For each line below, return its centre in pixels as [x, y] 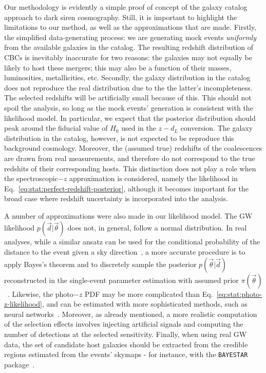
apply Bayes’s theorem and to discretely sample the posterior [100, 264]
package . [20, 364]
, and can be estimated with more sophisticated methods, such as [145, 304]
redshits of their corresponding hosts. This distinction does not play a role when [130, 168]
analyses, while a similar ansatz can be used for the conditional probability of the [132, 242]
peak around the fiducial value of [56, 128]
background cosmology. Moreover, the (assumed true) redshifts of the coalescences [133, 148]
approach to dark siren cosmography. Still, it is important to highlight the [121, 17]
